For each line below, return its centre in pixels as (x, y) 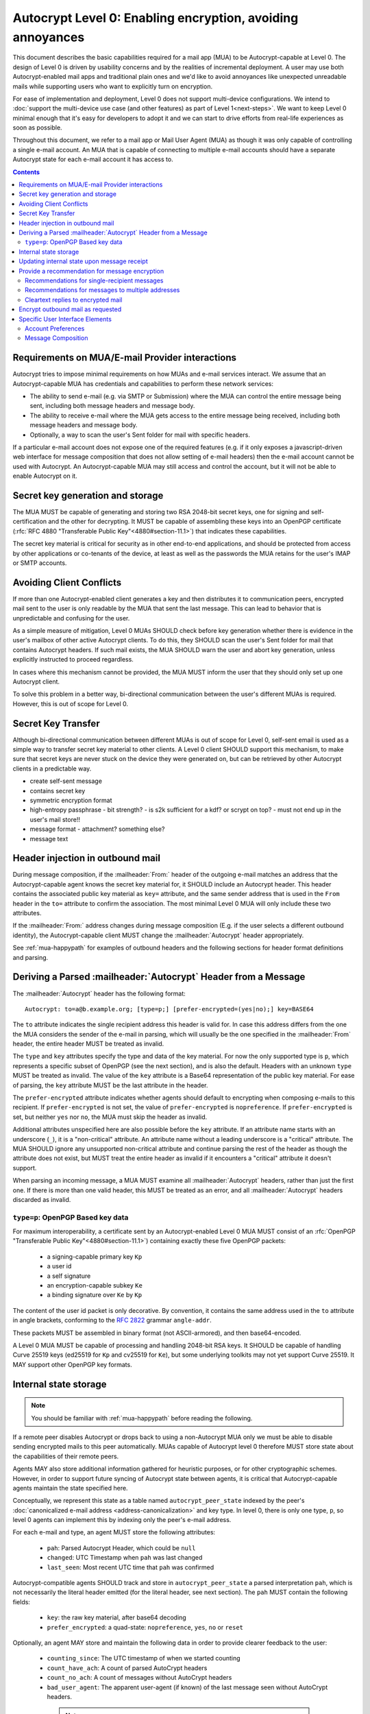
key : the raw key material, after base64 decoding (116, 1617)
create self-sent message (66, 781)
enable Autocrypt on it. (45, 476)
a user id (59, 1266)
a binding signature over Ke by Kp (95, 1295)
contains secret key (58, 790)
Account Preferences (55, 328)
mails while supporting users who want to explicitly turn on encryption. (112, 86)
